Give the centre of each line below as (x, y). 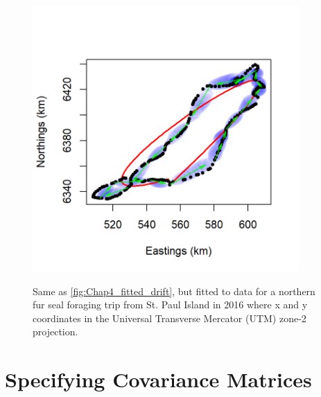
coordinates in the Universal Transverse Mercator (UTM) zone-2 (170, 318)
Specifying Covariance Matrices (158, 379)
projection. (55, 332)
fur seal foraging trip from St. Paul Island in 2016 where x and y (170, 305)
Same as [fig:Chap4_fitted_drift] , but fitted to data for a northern (174, 291)
